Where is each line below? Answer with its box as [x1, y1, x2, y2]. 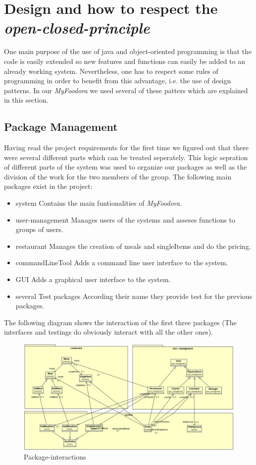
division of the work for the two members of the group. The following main [4, 171, 232, 181]
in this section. [4, 95, 49, 105]
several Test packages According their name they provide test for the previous [15, 291, 253, 301]
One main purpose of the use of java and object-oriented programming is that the [4, 46, 252, 57]
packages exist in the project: [4, 181, 93, 191]
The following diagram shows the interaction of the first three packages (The [4, 317, 237, 327]
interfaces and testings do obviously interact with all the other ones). [4, 327, 213, 337]
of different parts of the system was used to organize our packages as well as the [4, 162, 247, 172]
